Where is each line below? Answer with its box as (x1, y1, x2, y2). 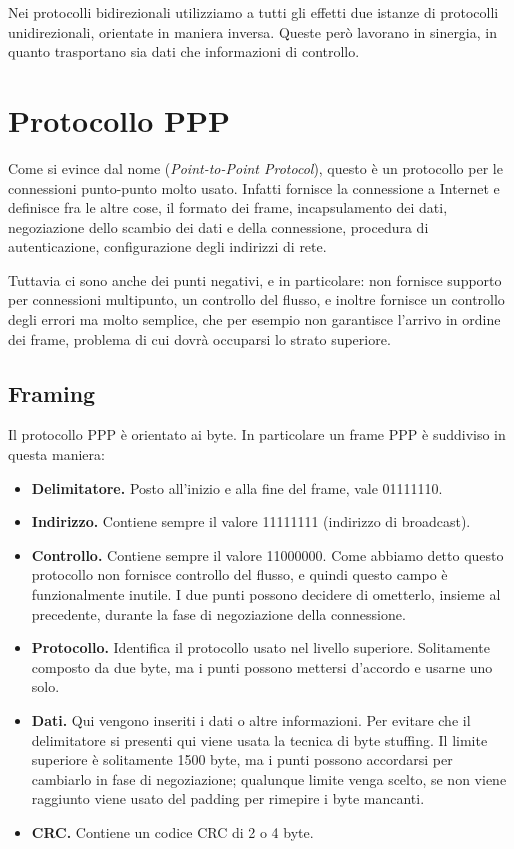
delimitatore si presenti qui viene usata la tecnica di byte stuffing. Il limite (31, 729, 488, 750)
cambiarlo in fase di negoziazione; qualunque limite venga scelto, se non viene (31, 768, 507, 789)
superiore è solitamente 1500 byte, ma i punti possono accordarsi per (31, 749, 453, 770)
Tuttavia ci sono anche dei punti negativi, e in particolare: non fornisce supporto (8, 269, 502, 290)
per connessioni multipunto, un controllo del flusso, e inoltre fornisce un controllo (8, 289, 505, 310)
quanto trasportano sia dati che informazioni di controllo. (8, 41, 360, 62)
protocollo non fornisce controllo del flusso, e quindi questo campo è (31, 564, 448, 585)
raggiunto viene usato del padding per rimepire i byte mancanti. (31, 788, 425, 809)
